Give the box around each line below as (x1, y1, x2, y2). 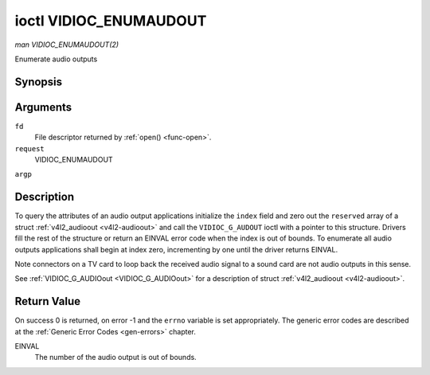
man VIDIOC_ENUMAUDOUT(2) (14, 40, 119, 49)
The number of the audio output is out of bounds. (34, 353, 197, 362)
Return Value (14, 295, 81, 308)
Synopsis (14, 75, 63, 88)
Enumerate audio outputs (14, 54, 98, 64)
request (14, 144, 45, 153)
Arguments (14, 100, 72, 114)
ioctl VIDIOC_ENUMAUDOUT (14, 12, 207, 29)
